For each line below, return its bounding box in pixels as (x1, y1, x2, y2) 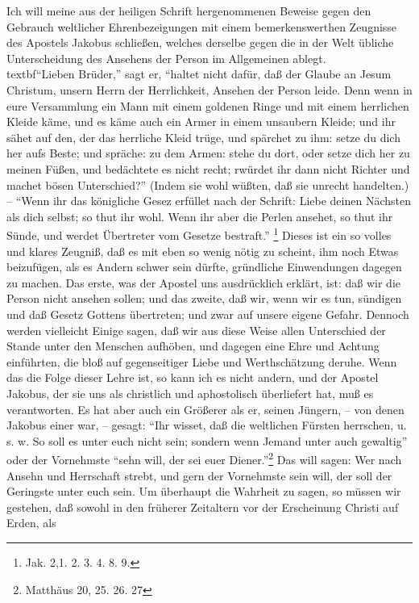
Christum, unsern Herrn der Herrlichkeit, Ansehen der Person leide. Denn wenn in (6, 81, 413, 98)
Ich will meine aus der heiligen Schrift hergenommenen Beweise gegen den (6, 2, 371, 19)
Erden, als (6, 514, 56, 531)
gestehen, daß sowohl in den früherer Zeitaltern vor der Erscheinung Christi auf (6, 498, 399, 515)
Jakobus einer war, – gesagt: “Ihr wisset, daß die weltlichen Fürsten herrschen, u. (6, 417, 407, 433)
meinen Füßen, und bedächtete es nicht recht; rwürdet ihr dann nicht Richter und (6, 160, 410, 177)
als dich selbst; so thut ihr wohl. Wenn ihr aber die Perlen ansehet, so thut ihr (6, 207, 393, 224)
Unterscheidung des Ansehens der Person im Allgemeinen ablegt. (6, 49, 326, 66)
